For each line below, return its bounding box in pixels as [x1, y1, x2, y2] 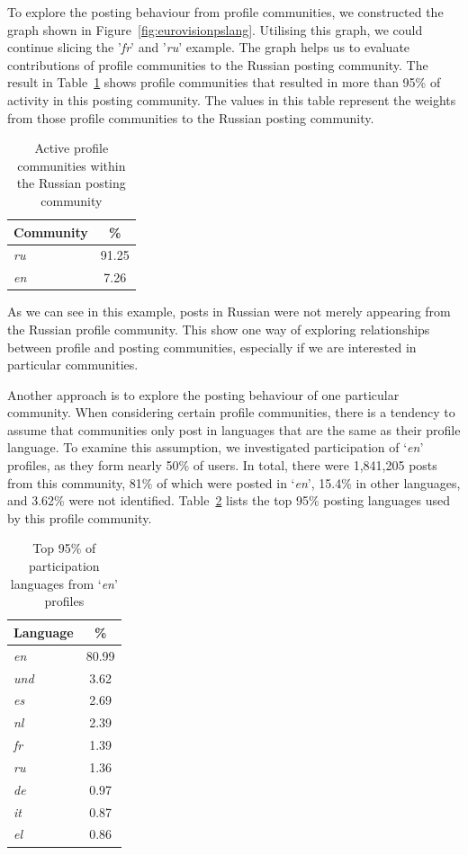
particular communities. [7, 355, 139, 374]
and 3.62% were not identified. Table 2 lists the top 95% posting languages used [7, 491, 450, 510]
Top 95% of [32, 539, 96, 557]
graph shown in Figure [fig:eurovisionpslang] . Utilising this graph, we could [7, 20, 423, 39]
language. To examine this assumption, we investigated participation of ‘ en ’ [7, 438, 424, 457]
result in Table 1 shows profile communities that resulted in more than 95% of [7, 73, 441, 92]
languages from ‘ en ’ [10, 574, 118, 592]
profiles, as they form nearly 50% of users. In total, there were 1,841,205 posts [7, 456, 437, 475]
